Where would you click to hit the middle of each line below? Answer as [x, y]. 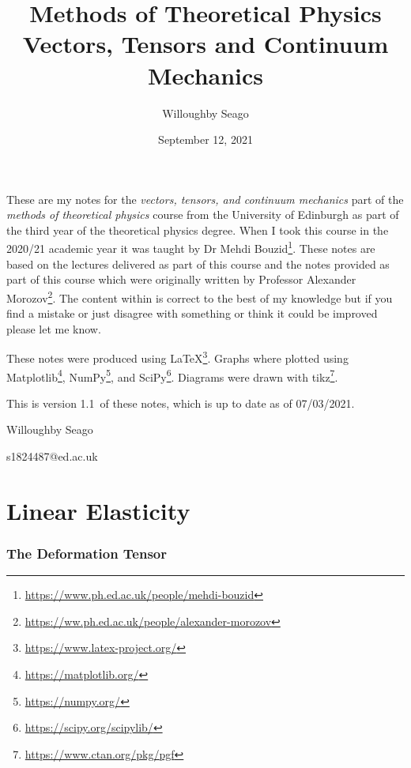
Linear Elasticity [98, 510]
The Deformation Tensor [87, 553]
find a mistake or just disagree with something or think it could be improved [192, 313]
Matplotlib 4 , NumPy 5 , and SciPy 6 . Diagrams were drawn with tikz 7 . [172, 375]
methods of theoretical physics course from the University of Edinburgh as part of [203, 215]
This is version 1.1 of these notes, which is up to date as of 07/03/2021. [181, 403]
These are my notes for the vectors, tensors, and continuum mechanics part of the [205, 199]
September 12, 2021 [205, 139]
